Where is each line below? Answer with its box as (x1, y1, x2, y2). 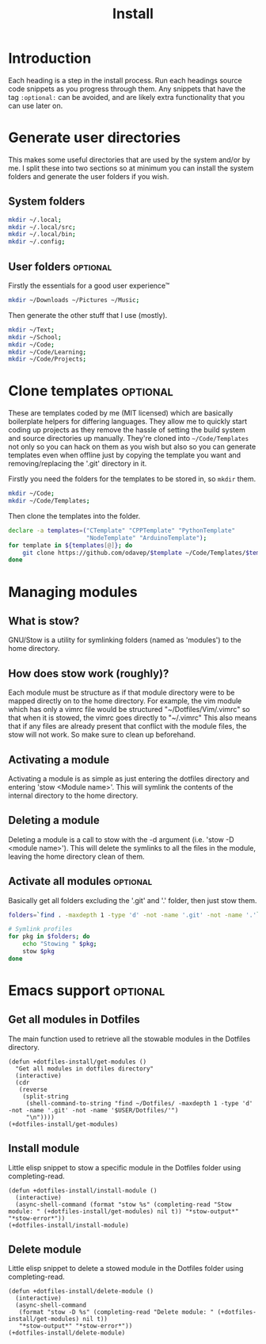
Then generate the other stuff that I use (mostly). (8, 310, 168, 320)
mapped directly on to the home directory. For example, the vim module (8, 696, 242, 706)
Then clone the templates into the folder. (8, 511, 141, 520)
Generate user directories (8, 128, 180, 147)
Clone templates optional (8, 382, 174, 400)
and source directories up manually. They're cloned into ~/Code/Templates (8, 434, 249, 443)
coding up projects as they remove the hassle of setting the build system (8, 425, 245, 435)
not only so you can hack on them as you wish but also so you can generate (8, 442, 256, 452)
